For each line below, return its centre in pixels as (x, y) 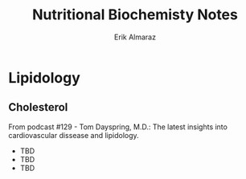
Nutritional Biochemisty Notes (135, 15)
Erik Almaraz (135, 37)
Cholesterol (38, 107)
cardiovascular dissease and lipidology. (74, 135)
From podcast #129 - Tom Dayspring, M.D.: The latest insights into (118, 127)
